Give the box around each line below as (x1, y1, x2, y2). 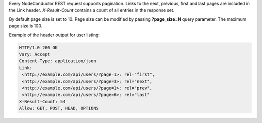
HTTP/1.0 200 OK (19, 45, 58, 50)
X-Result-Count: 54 (19, 99, 65, 104)
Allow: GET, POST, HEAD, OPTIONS (19, 106, 99, 111)
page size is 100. (9, 23, 43, 29)
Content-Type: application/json (19, 58, 97, 64)
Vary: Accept (19, 51, 50, 57)
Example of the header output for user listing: (9, 32, 100, 38)
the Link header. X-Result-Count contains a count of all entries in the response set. (9, 7, 175, 13)
